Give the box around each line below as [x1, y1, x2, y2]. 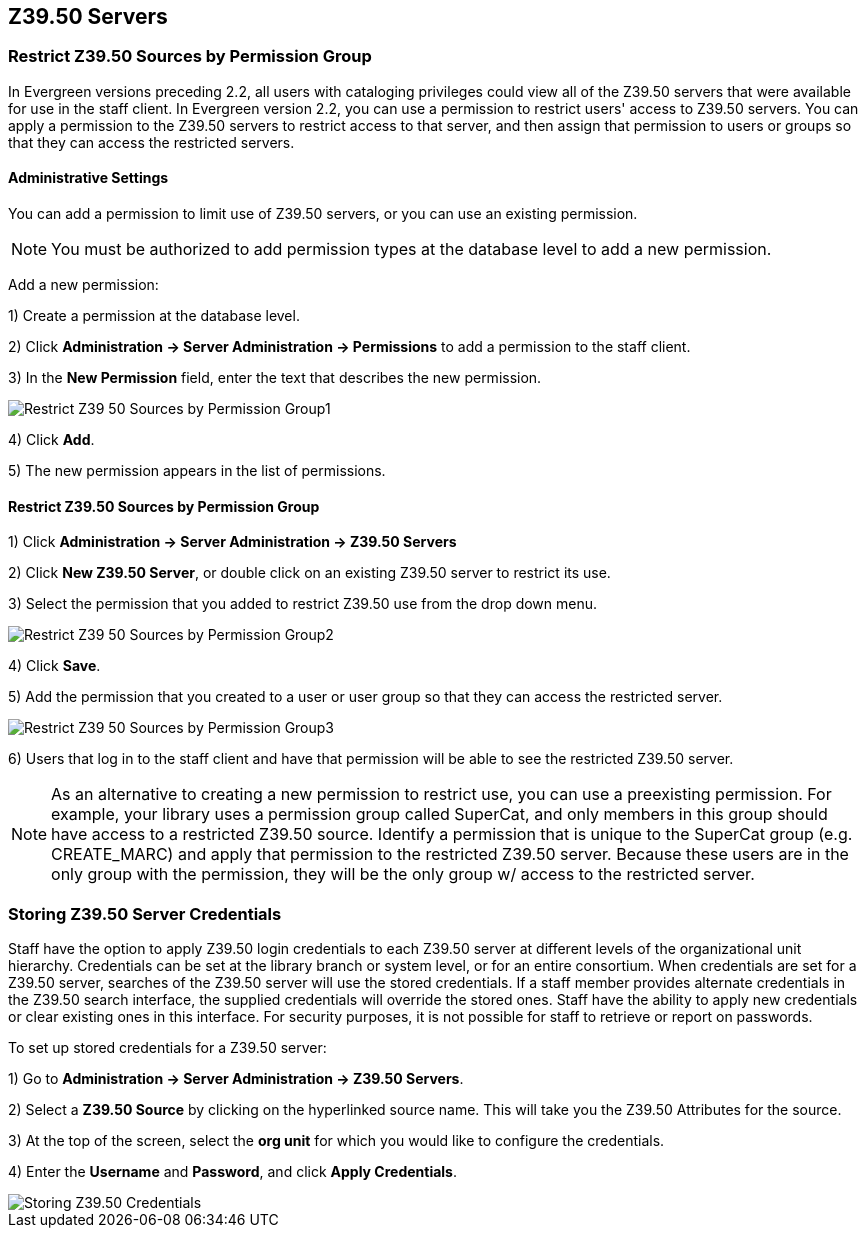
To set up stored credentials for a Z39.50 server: [8, 1038, 327, 1056]
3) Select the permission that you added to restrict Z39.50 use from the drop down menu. [8, 595, 598, 613]
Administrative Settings [8, 169, 169, 187]
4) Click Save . [8, 657, 101, 675]
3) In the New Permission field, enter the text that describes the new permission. [8, 369, 542, 387]
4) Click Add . [8, 431, 95, 449]
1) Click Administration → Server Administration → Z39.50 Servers [8, 533, 457, 551]
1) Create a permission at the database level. [8, 307, 300, 325]
